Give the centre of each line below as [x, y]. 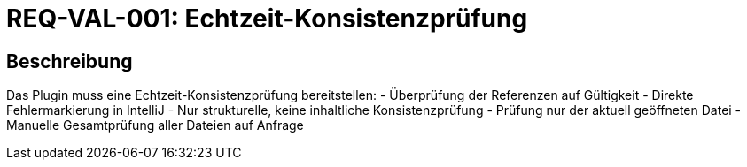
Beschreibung [70, 61]
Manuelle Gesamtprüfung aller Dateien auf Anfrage [155, 125]
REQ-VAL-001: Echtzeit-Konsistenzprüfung [267, 19]
